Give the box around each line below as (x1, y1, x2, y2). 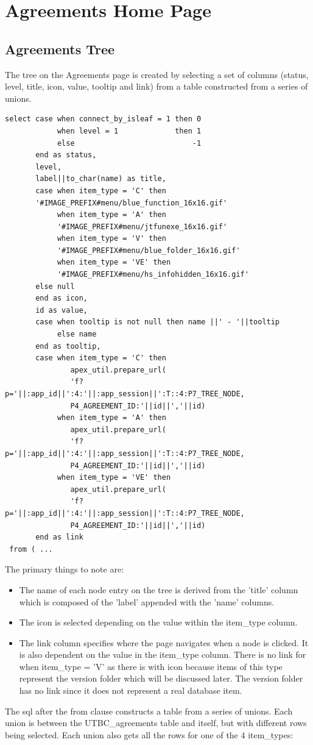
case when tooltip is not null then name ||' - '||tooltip (35, 318, 280, 327)
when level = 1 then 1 (57, 126, 202, 135)
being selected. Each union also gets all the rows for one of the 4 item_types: (5, 728, 294, 741)
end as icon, (35, 294, 88, 303)
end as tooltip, (35, 341, 101, 351)
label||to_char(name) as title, (35, 174, 166, 184)
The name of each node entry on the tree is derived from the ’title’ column (19, 583, 298, 596)
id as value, (35, 305, 88, 315)
